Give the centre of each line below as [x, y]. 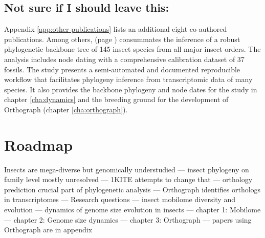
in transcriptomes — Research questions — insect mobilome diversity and [120, 199]
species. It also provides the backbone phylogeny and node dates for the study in [131, 89]
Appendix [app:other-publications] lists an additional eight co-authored [116, 29]
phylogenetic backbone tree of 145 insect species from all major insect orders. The [132, 49]
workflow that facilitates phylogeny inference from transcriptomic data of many [128, 79]
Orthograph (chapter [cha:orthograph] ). [66, 109]
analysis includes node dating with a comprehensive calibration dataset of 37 [124, 59]
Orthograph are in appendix [48, 230]
